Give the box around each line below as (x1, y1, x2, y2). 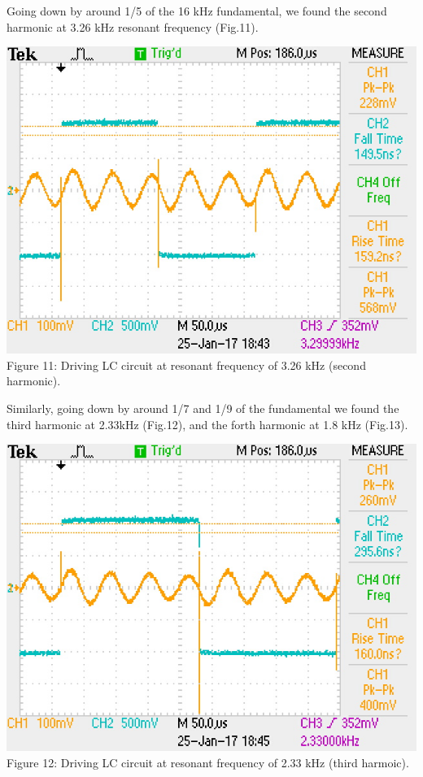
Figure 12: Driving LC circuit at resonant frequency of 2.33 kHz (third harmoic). (7, 753, 409, 770)
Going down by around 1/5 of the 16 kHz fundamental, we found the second (7, 2, 387, 19)
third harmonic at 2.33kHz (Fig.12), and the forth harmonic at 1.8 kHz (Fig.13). (7, 415, 408, 432)
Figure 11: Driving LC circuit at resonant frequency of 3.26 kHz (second (7, 356, 366, 373)
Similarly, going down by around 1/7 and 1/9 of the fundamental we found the (7, 399, 399, 416)
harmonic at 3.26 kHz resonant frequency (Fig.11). (7, 18, 259, 35)
